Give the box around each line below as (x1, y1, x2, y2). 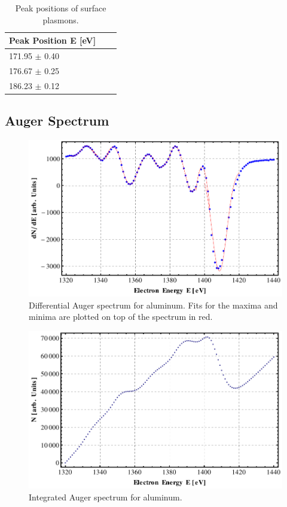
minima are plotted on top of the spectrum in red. (29, 310, 213, 323)
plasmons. (42, 13, 79, 26)
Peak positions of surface (15, 2, 106, 14)
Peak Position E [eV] (9, 34, 96, 47)
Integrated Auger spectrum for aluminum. (29, 490, 182, 503)
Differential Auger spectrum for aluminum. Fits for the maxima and (29, 298, 278, 311)
